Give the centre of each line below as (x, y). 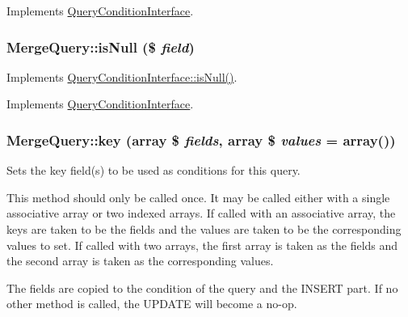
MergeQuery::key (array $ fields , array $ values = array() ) (201, 139)
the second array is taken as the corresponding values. (140, 261)
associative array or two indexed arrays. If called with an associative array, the (201, 213)
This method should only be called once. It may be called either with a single (198, 197)
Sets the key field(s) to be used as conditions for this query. (154, 170)
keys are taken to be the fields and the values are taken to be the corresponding (204, 229)
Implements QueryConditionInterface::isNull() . (122, 76)
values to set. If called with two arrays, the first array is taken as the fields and (202, 245)
